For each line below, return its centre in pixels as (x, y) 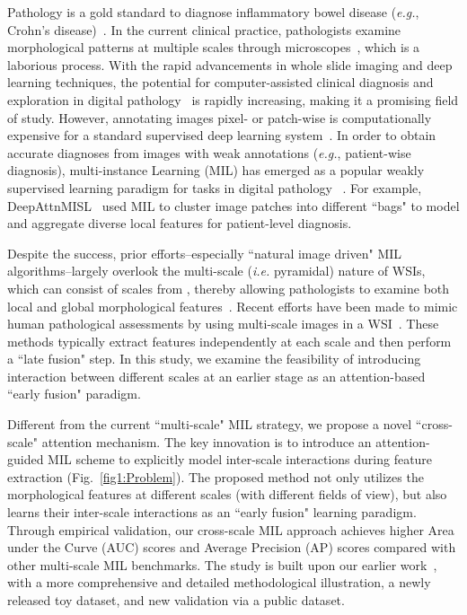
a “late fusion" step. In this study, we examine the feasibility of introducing (214, 359)
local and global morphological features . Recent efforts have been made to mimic (233, 306)
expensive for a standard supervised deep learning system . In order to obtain (222, 135)
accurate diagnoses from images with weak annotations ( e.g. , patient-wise (209, 152)
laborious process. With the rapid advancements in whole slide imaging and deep (230, 64)
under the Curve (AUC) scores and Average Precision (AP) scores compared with (232, 547)
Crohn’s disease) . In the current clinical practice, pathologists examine (204, 29)
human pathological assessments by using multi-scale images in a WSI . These (223, 324)
